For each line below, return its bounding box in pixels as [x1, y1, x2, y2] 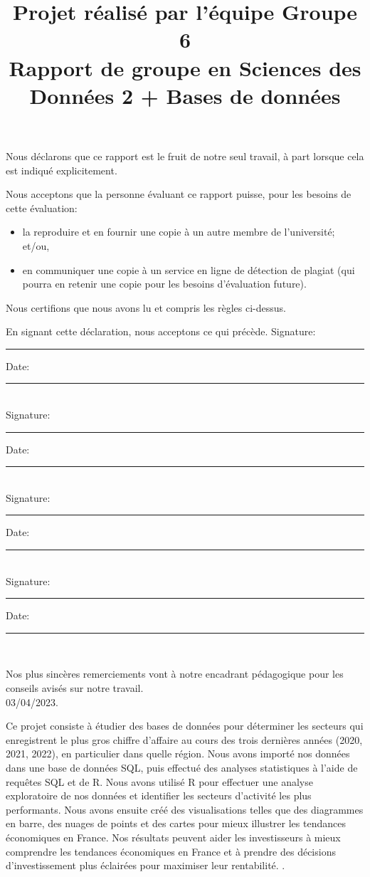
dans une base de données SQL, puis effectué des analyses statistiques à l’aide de [6, 760, 358, 774]
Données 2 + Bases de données [29, 80, 341, 110]
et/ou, [22, 238, 50, 253]
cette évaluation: [6, 200, 78, 215]
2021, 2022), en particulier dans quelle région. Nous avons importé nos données [6, 746, 350, 761]
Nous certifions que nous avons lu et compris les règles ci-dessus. [6, 300, 286, 315]
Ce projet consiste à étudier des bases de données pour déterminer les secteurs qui [6, 718, 364, 733]
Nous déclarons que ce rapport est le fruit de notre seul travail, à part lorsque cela [6, 148, 364, 163]
